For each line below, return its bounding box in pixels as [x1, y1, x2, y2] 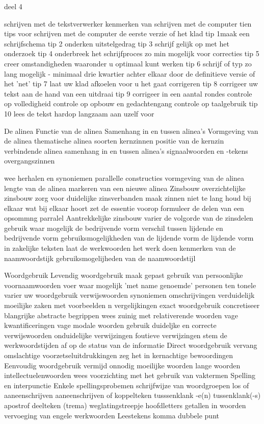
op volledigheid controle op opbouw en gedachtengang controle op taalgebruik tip [4, 98, 258, 109]
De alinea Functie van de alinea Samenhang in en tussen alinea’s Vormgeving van [4, 125, 258, 136]
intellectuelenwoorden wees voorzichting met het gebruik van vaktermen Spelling [4, 370, 255, 381]
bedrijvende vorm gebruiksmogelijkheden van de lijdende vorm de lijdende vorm [4, 232, 254, 243]
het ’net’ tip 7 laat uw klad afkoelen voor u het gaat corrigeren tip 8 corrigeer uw [4, 78, 258, 89]
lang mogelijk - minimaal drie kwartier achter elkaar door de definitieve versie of [4, 68, 255, 79]
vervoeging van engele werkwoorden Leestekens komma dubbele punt [4, 410, 219, 420]
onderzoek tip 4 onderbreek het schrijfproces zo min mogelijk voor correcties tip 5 [4, 48, 259, 59]
